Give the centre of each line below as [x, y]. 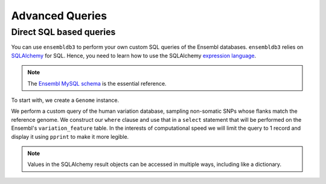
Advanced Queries [59, 16]
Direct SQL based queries [63, 32]
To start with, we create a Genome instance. [65, 100]
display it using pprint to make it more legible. [70, 136]
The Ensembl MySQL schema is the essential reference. [97, 83]
